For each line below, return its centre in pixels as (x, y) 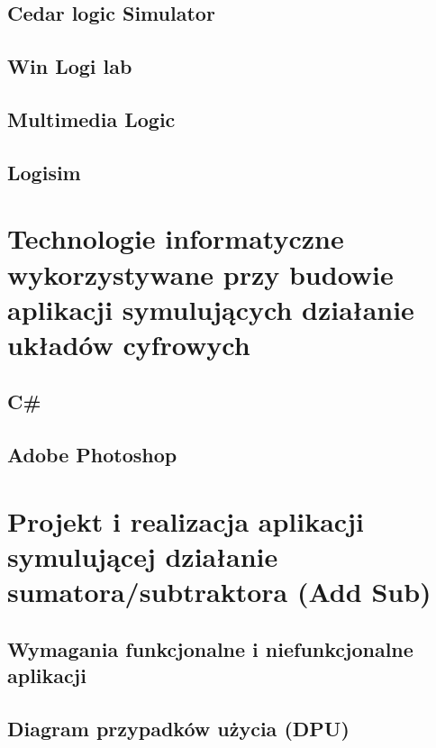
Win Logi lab (70, 66)
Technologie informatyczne (176, 238)
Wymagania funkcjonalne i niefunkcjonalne (210, 648)
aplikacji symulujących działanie (211, 309)
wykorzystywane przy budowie (200, 274)
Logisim (44, 172)
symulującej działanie (143, 556)
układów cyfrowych (129, 344)
